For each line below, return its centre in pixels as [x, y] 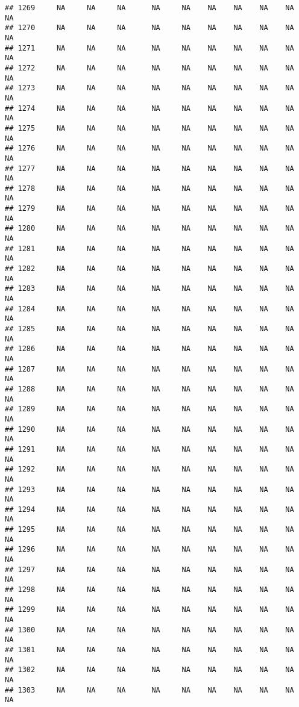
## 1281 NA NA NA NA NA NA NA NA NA [149, 248]
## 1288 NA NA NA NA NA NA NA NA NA [149, 389]
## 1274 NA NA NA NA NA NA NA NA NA [149, 108]
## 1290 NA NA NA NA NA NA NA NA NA [149, 429]
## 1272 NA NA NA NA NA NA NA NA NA [149, 68]
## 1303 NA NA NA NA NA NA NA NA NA [149, 690]
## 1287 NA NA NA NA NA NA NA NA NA [149, 369]
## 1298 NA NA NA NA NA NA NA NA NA [149, 590]
